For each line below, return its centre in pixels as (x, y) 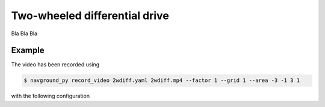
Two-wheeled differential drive (90, 16)
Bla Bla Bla (24, 33)
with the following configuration (51, 96)
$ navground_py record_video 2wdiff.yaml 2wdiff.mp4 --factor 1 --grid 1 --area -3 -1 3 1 (162, 80)
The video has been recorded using (55, 65)
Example (28, 51)
